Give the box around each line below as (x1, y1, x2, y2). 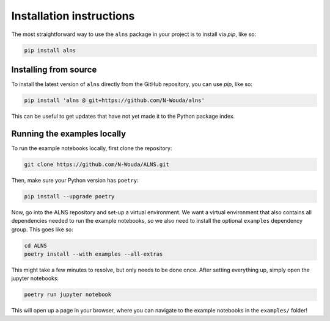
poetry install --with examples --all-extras (24, 251, 163, 258)
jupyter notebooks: (11, 275, 59, 282)
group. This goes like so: (11, 226, 73, 233)
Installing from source (11, 64, 97, 74)
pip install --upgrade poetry (24, 193, 115, 200)
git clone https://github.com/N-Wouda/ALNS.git (24, 161, 169, 168)
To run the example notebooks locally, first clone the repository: (11, 144, 172, 152)
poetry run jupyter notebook (24, 291, 112, 298)
